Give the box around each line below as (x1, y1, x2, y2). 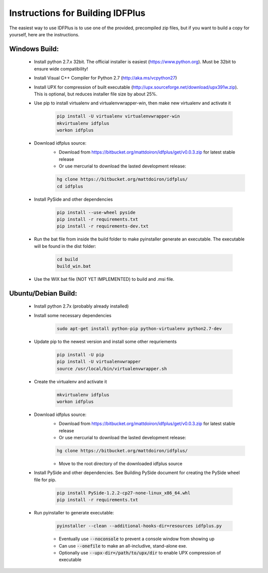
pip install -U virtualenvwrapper (57, 359, 141, 365)
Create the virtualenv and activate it (34, 378, 107, 385)
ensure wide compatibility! (34, 66, 88, 72)
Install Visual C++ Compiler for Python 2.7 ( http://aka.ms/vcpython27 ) (34, 75, 177, 81)
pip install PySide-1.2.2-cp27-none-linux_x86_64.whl (57, 490, 191, 495)
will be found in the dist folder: (34, 243, 96, 249)
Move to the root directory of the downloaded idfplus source (59, 461, 183, 467)
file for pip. (34, 477, 57, 483)
